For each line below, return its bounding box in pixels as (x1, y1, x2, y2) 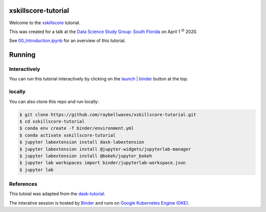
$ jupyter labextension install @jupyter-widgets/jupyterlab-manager (19, 146, 191, 152)
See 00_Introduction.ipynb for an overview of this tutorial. (9, 37, 126, 44)
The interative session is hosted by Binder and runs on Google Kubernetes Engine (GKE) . (9, 200, 190, 206)
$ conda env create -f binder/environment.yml (19, 126, 134, 131)
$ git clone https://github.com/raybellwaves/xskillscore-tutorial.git (19, 111, 197, 117)
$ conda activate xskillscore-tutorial (19, 132, 116, 138)
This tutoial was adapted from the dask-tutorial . (9, 191, 105, 197)
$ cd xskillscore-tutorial (19, 118, 85, 124)
